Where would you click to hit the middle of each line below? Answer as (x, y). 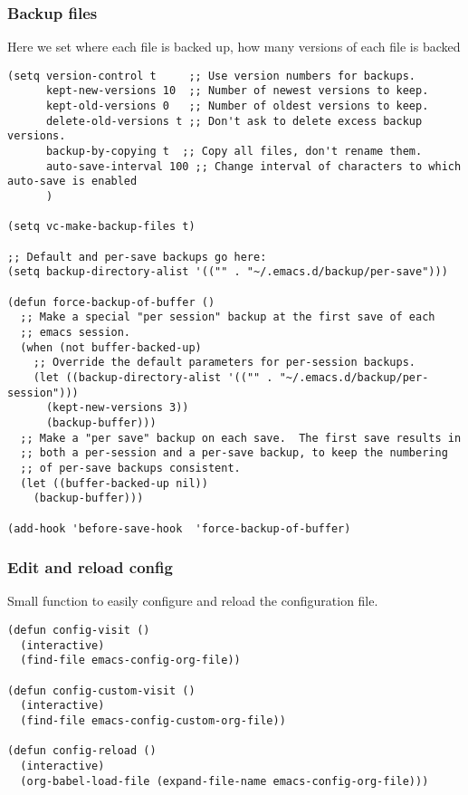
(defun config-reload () (82, 751)
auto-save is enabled (72, 182)
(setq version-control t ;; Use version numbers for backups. (212, 76)
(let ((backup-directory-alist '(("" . (153, 377)
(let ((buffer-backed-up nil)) (114, 483)
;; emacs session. (76, 332)
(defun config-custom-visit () (101, 690)
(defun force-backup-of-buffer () (111, 302)
